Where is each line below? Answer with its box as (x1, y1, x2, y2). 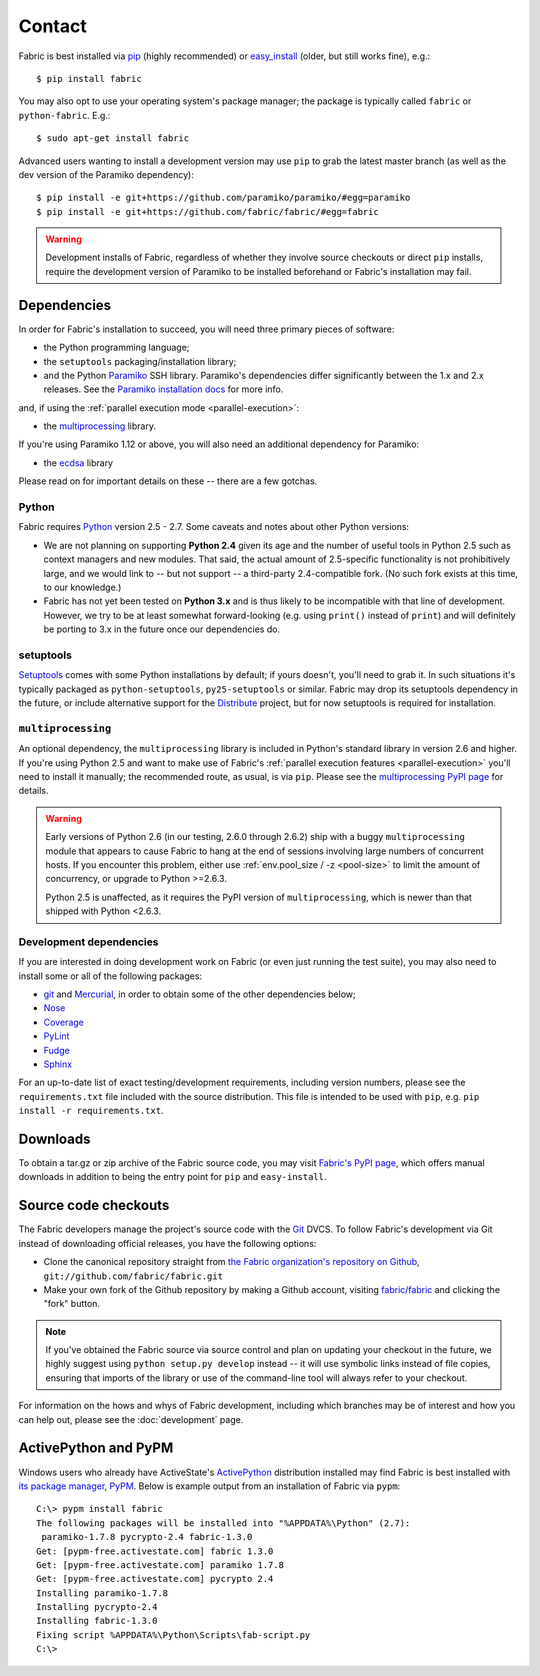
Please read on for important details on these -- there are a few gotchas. (18, 475, 318, 487)
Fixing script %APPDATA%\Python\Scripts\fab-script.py (36, 1629, 311, 1640)
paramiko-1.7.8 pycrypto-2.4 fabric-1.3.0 (41, 1531, 253, 1543)
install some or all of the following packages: (18, 970, 203, 982)
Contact (18, 15, 87, 37)
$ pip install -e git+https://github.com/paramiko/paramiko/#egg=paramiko (36, 192, 411, 204)
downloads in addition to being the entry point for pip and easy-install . (18, 1171, 327, 1183)
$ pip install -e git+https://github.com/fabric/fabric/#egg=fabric (36, 206, 379, 217)
